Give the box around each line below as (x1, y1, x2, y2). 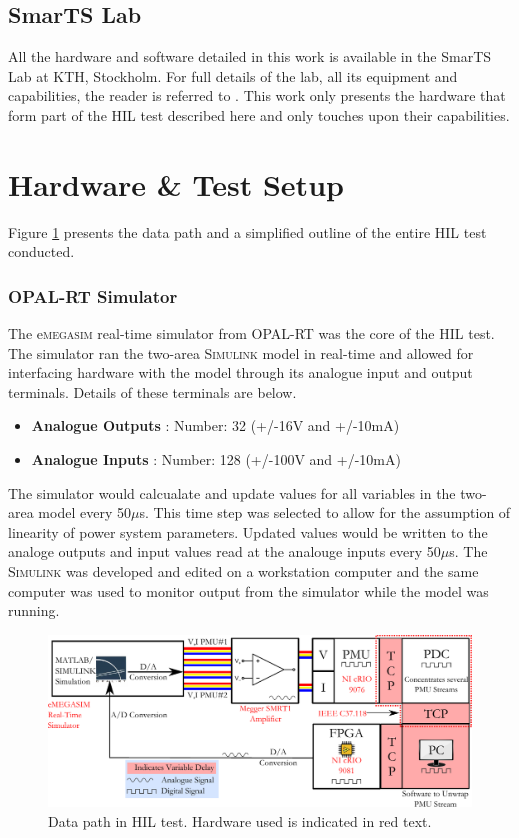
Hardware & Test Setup (8, 163, 344, 204)
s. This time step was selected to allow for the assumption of (139, 502, 511, 523)
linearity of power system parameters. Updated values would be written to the (8, 521, 488, 542)
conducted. (8, 241, 75, 262)
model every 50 (38, 502, 131, 523)
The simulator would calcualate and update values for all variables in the (8, 482, 456, 503)
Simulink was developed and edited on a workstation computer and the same (8, 561, 479, 582)
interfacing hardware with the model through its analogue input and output (8, 362, 473, 383)
